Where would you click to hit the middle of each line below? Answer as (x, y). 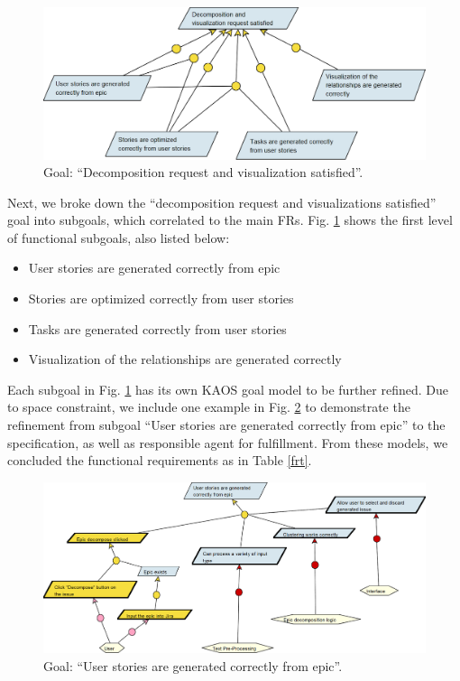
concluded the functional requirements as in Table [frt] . (160, 460)
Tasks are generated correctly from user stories (157, 328)
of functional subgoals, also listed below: (119, 237)
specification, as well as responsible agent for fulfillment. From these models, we (228, 442)
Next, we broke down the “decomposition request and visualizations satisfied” (222, 202)
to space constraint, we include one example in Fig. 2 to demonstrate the (209, 407)
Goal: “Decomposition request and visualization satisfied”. (203, 172)
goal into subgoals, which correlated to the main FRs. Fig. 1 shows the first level (230, 220)
